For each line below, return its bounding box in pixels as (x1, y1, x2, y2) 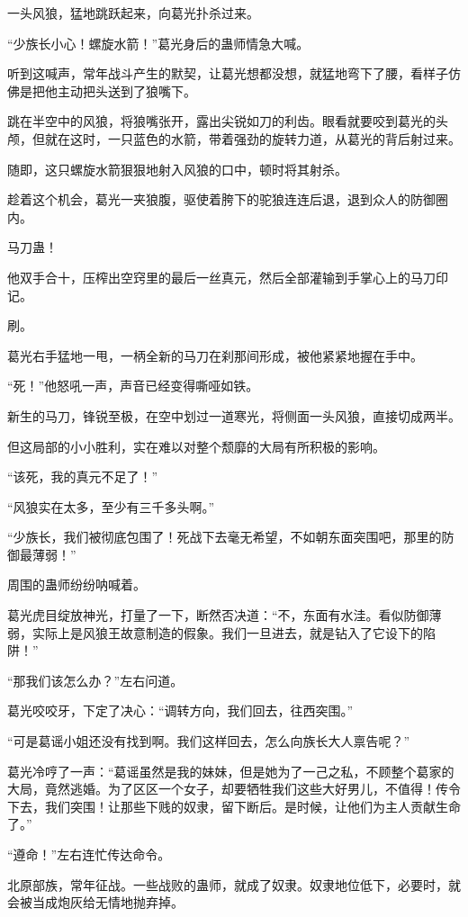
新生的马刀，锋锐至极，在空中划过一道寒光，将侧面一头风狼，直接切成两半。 (7, 406, 461, 425)
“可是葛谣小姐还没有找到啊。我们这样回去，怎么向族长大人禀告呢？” (7, 732, 410, 751)
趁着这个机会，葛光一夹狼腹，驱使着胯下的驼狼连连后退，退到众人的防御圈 (7, 190, 448, 209)
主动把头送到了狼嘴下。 (57, 81, 196, 100)
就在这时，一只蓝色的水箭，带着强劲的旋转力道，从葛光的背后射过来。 (44, 129, 461, 148)
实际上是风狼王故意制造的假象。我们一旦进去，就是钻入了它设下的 (31, 623, 423, 642)
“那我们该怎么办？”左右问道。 (7, 670, 184, 689)
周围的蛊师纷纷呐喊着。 (7, 575, 146, 594)
